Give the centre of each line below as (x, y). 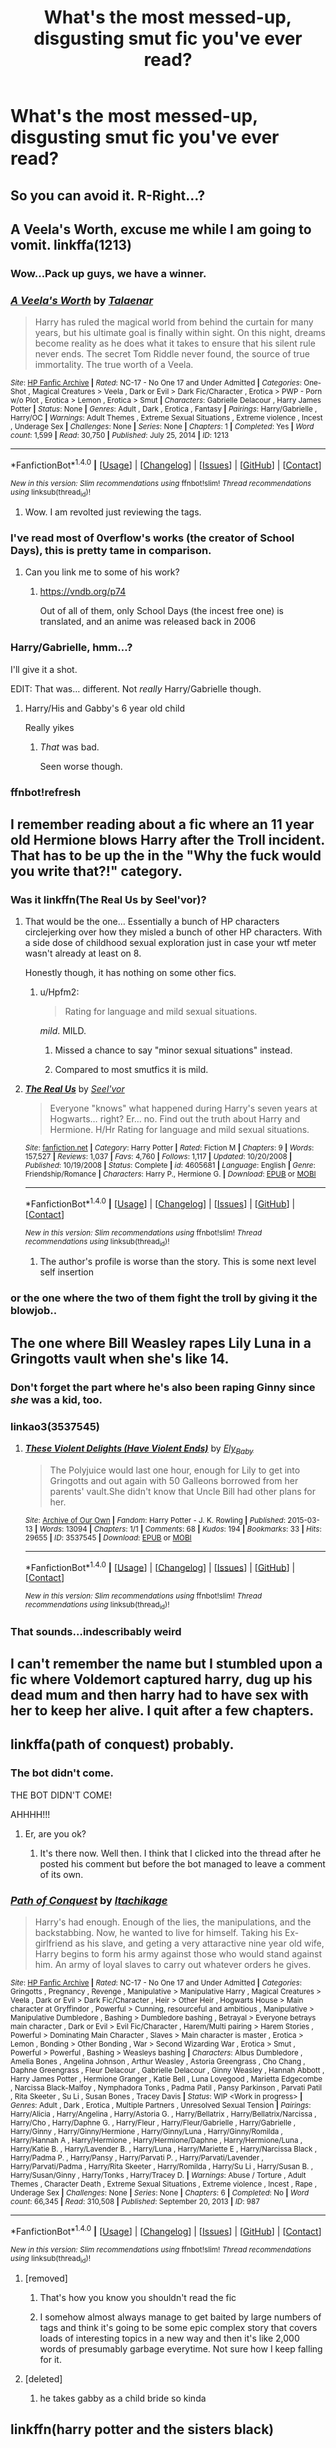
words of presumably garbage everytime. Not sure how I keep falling (181, 2348)
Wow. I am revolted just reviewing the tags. (113, 512)
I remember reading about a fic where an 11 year (162, 824)
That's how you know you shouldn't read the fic (138, 2297)
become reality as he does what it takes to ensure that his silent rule (175, 343)
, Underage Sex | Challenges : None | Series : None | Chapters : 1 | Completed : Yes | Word (162, 427)
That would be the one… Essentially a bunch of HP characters (152, 922)
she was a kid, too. (56, 1399)
